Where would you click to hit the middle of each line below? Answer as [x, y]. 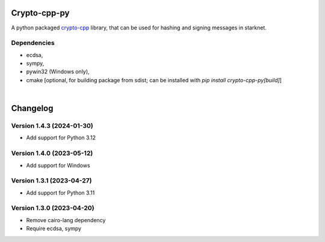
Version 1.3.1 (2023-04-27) [51, 181]
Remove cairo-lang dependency [66, 220]
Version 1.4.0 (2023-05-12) [52, 153]
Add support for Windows [58, 165]
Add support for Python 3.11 [60, 193]
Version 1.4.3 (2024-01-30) [52, 126]
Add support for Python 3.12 [61, 138]
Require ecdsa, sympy [54, 229]
